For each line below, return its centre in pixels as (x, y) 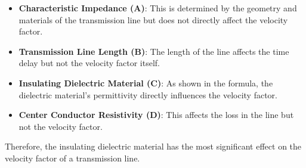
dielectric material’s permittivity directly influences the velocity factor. (148, 94)
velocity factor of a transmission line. (72, 158)
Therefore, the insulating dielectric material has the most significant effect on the (153, 146)
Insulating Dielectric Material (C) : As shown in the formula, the (146, 83)
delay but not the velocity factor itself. (89, 63)
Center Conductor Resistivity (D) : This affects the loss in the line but (156, 115)
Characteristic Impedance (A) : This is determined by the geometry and (158, 8)
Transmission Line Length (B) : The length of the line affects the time (154, 51)
